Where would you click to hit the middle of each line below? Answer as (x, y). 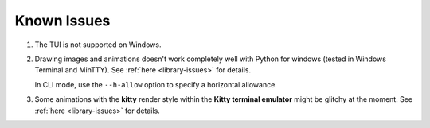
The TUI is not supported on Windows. (98, 45)
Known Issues (63, 21)
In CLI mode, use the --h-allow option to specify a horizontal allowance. (156, 84)
